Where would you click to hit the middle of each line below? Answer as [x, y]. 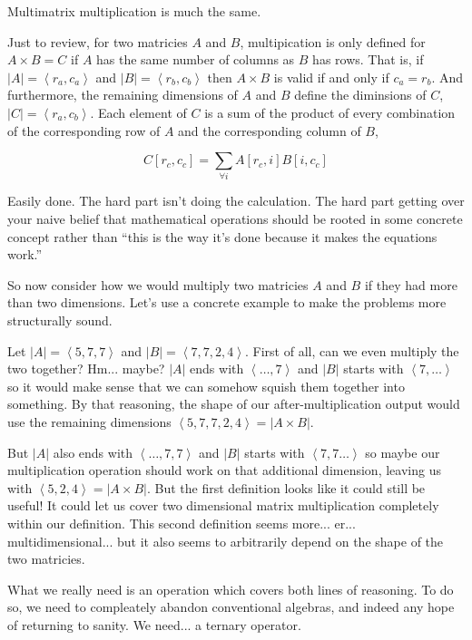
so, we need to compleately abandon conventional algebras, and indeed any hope [231, 607]
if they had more [411, 284]
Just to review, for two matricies [98, 41]
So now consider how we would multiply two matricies [158, 284]
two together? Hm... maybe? [86, 368]
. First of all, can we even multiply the [352, 350]
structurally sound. [60, 320]
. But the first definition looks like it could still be [286, 487]
